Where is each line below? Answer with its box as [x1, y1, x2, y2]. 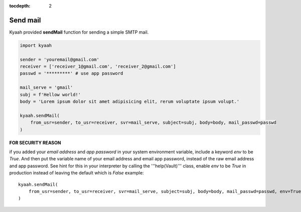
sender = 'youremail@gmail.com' [20, 57, 100, 62]
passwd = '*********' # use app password [20, 71, 123, 76]
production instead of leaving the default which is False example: [9, 170, 144, 176]
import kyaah [20, 43, 52, 48]
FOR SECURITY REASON [9, 139, 61, 145]
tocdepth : [9, 3, 31, 9]
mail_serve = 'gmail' [20, 85, 73, 90]
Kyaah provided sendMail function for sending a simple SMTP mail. [9, 29, 149, 35]
